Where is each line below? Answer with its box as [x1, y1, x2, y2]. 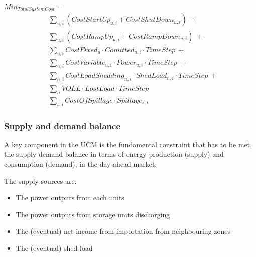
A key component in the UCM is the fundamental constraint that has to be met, [4, 139, 252, 149]
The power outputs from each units [16, 192, 124, 203]
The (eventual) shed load [16, 243, 93, 253]
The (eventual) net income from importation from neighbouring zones [16, 226, 231, 236]
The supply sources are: [4, 175, 77, 186]
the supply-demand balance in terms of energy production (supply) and [4, 149, 224, 159]
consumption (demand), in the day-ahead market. [4, 159, 157, 169]
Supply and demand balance [4, 119, 121, 132]
